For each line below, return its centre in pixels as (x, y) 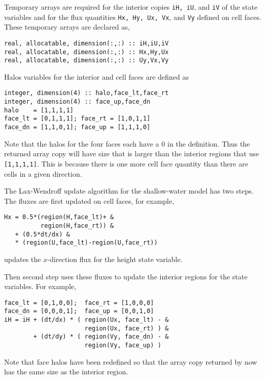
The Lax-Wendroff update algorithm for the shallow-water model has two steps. (129, 191)
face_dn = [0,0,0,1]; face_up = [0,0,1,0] (79, 311)
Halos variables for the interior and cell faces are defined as (97, 76)
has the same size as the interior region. (66, 372)
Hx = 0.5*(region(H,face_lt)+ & (59, 217)
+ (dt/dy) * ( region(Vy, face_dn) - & (101, 337)
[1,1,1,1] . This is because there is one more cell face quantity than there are (126, 163)
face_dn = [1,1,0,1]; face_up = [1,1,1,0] (77, 127)
